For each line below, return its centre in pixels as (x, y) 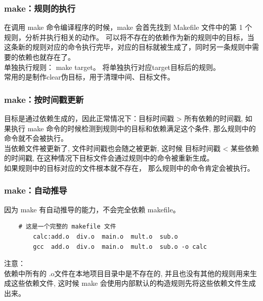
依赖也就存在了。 (46, 57)
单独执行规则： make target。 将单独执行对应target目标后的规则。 (112, 67)
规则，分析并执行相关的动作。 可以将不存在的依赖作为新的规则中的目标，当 (129, 37)
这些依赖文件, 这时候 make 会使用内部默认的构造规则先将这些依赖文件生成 (133, 283)
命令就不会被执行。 (36, 138)
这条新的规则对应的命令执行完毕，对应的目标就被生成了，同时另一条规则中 (128, 47)
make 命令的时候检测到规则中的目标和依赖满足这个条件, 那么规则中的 (142, 128)
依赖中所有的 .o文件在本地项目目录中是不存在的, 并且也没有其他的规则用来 (127, 273)
